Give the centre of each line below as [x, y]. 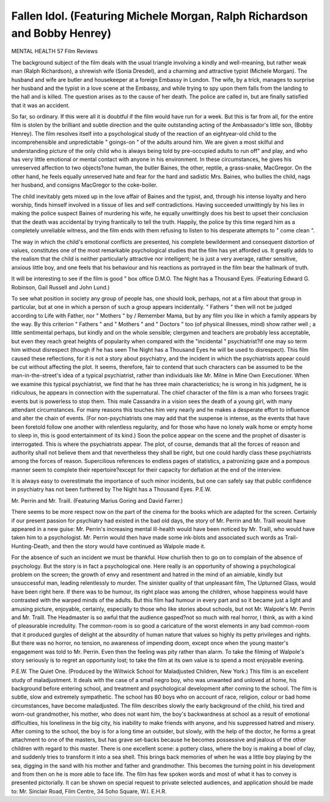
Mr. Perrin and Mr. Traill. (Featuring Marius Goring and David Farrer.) [97, 500]
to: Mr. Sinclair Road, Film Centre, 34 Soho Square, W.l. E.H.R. [89, 791]
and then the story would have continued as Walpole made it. [129, 546]
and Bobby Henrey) [61, 33]
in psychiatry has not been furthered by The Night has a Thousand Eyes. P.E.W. [112, 489]
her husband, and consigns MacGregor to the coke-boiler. [85, 185]
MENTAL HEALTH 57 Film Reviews [54, 51]
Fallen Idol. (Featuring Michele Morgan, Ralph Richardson [159, 16]
